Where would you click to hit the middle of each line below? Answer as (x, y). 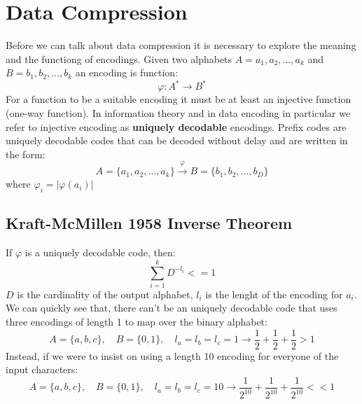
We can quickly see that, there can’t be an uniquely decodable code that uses (172, 308)
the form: (26, 154)
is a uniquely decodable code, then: (100, 252)
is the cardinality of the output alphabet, (105, 294)
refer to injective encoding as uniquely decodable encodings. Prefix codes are (176, 126)
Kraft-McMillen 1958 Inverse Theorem (149, 223)
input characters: (42, 369)
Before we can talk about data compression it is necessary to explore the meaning (181, 45)
